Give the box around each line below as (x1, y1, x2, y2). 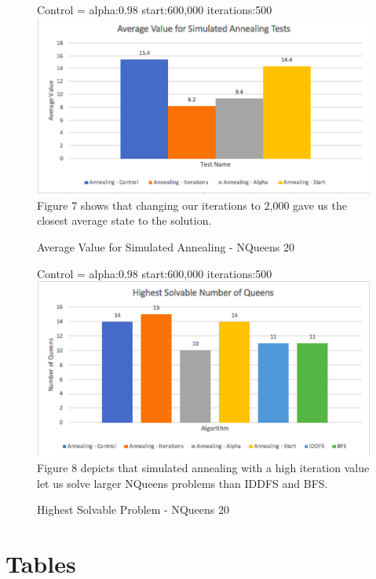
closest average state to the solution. (37, 212, 212, 229)
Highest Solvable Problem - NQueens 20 (37, 501, 229, 518)
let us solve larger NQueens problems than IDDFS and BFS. (37, 475, 328, 491)
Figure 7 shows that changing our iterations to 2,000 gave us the (37, 196, 347, 213)
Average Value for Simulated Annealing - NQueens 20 (37, 239, 294, 255)
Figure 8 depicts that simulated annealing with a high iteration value (37, 460, 370, 476)
